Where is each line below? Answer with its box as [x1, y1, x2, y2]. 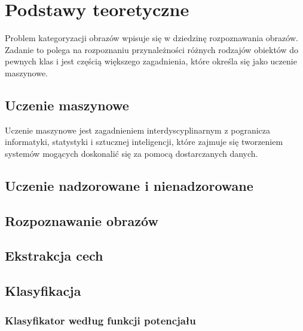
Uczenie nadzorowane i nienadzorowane [5, 176, 253, 194]
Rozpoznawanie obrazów [5, 211, 158, 230]
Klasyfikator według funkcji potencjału [5, 313, 196, 327]
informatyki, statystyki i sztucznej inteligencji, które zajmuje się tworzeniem [5, 135, 283, 148]
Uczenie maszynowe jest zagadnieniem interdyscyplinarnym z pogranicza [5, 123, 271, 136]
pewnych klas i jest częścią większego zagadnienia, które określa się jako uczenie [5, 55, 297, 67]
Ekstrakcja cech [5, 246, 103, 265]
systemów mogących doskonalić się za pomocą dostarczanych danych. [5, 147, 258, 159]
